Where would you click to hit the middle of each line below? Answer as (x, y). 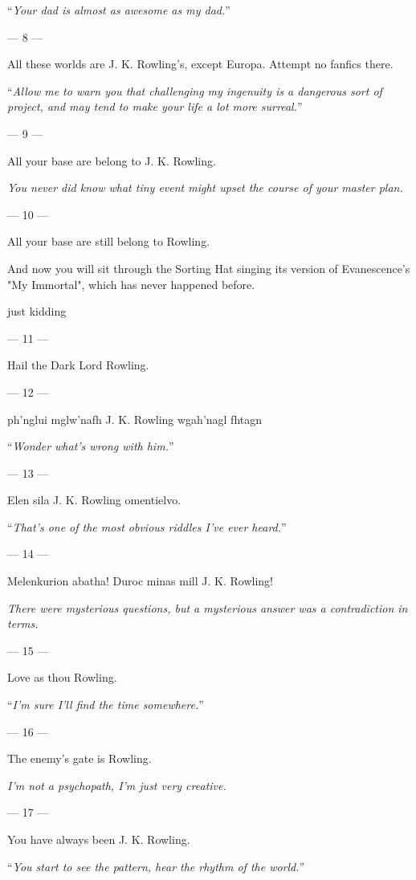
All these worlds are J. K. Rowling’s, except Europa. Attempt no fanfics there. (200, 64)
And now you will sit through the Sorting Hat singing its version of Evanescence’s (209, 268)
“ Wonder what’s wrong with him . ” (91, 446)
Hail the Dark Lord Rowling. (78, 365)
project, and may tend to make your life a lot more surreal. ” (155, 106)
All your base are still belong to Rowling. (109, 241)
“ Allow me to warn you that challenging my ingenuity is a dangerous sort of (195, 90)
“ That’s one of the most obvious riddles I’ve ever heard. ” (147, 526)
